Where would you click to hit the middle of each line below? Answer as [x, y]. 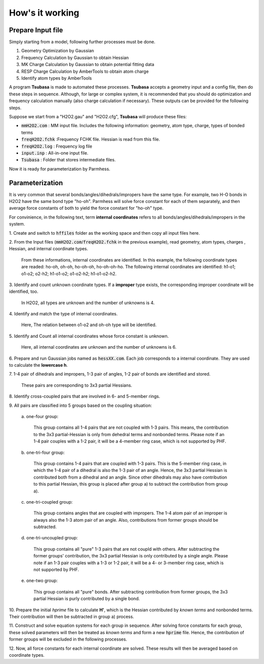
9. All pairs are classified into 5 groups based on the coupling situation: [80, 405]
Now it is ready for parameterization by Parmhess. [60, 169]
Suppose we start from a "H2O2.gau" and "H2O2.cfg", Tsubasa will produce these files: [98, 116]
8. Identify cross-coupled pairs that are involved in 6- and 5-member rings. [85, 397]
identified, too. [24, 291]
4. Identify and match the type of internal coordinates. [63, 314]
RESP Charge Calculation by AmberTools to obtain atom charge [85, 71]
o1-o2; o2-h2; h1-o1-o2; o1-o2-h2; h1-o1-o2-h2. [69, 273]
